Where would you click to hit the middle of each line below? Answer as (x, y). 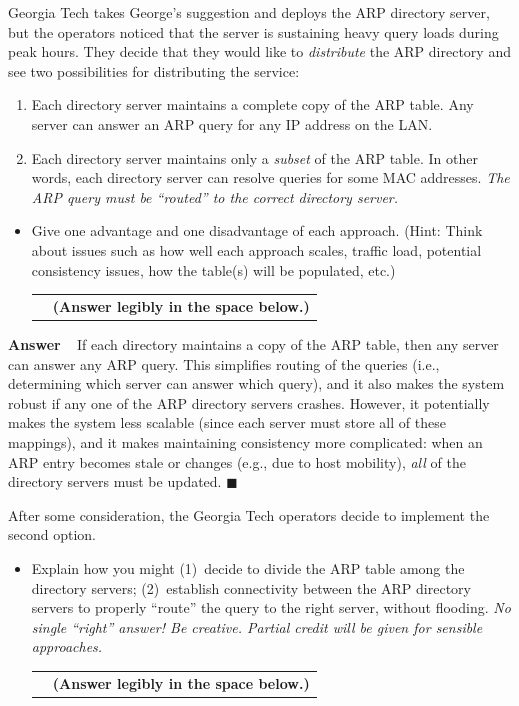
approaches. (67, 646)
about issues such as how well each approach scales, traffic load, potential (256, 249)
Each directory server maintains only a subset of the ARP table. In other (254, 157)
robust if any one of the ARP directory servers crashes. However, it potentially (249, 402)
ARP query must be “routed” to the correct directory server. (215, 196)
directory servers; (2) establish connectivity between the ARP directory (251, 587)
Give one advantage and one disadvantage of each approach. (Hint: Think (257, 230)
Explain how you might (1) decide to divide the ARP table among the (248, 567)
